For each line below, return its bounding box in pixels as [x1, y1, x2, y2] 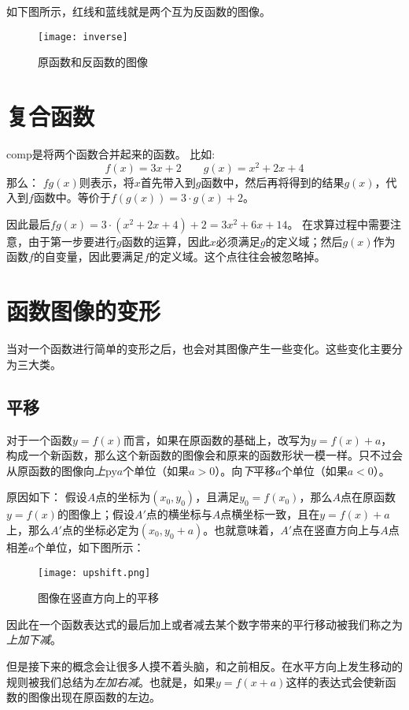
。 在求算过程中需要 [287, 215, 391, 232]
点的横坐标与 [146, 506, 212, 522]
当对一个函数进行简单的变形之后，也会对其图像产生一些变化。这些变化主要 [6, 340, 392, 357]
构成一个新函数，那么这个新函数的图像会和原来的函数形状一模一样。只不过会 [6, 447, 403, 463]
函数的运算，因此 [121, 232, 210, 249]
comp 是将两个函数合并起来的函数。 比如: [6, 145, 216, 162]
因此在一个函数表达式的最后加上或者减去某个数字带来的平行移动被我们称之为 [6, 615, 403, 632]
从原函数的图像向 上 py [6, 462, 117, 478]
